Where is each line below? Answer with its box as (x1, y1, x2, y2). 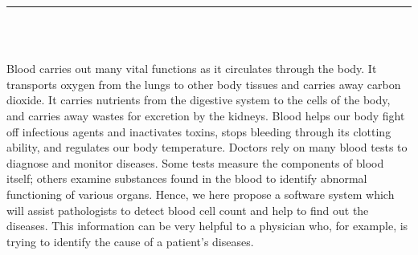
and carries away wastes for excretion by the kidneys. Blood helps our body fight (6, 107, 405, 123)
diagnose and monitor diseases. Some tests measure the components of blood (6, 154, 384, 171)
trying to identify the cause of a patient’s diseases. (6, 233, 254, 249)
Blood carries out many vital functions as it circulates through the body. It (6, 60, 377, 77)
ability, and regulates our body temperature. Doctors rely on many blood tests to (6, 139, 408, 156)
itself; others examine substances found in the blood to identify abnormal (6, 170, 367, 187)
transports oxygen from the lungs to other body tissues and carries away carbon (6, 75, 401, 92)
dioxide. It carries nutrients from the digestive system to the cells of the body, (6, 91, 391, 108)
